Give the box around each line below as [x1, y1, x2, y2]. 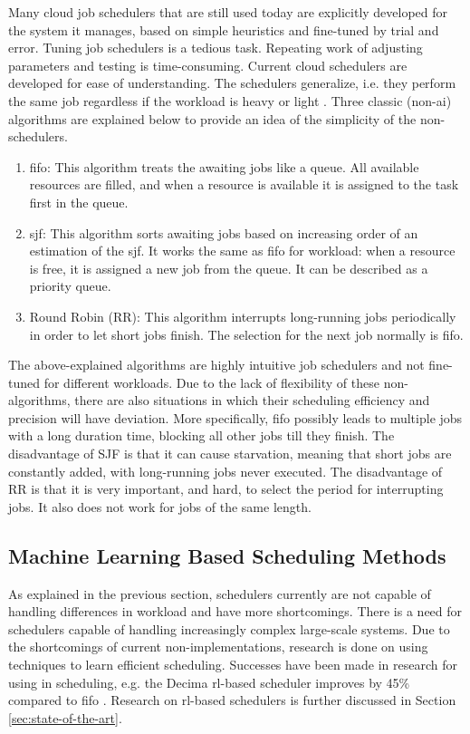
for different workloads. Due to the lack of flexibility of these [43, 372, 379, 391]
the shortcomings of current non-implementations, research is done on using [8, 637, 428, 656]
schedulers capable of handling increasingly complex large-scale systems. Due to [8, 619, 450, 638]
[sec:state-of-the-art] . [8, 708, 122, 727]
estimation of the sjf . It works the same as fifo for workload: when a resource [29, 241, 456, 260]
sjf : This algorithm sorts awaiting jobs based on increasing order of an [29, 223, 418, 242]
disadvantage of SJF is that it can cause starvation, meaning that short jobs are [8, 444, 452, 463]
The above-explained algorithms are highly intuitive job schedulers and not [8, 355, 425, 374]
